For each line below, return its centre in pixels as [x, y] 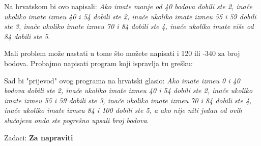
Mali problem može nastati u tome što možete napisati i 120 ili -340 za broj [122, 53]
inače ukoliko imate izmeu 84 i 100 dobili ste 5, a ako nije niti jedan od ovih [123, 110]
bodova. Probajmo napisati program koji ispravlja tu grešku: [98, 63]
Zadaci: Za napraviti [39, 137]
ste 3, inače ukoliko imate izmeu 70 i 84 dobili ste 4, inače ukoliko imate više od [129, 26]
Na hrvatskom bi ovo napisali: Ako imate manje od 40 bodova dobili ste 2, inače [128, 6]
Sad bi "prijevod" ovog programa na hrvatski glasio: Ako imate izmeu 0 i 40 [122, 80]
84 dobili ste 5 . [27, 36]
